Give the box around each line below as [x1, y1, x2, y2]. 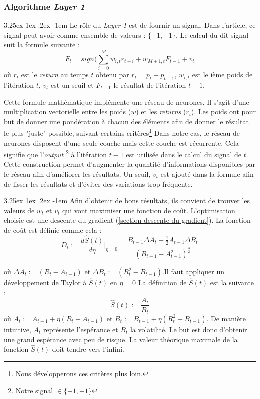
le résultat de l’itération [113, 79, 186, 90]
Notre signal [15, 385, 53, 395]
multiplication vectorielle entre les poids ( [4, 106, 131, 117]
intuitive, [4, 324, 31, 334]
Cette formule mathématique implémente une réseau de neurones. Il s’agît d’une [4, 96, 249, 107]
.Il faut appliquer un [162, 266, 225, 277]
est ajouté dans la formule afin [160, 168, 254, 179]
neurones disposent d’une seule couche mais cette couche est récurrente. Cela [4, 137, 239, 148]
